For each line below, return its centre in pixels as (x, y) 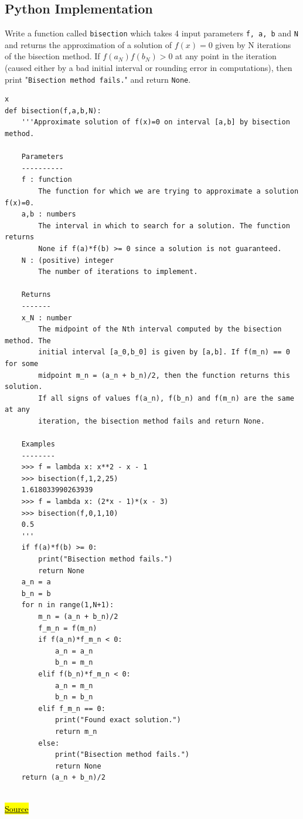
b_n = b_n (74, 697)
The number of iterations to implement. (118, 272)
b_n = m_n (74, 663)
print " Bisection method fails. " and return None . (98, 79)
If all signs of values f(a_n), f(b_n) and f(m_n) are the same (166, 398)
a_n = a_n (74, 651)
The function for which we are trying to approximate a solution (168, 192)
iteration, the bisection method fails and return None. (151, 421)
